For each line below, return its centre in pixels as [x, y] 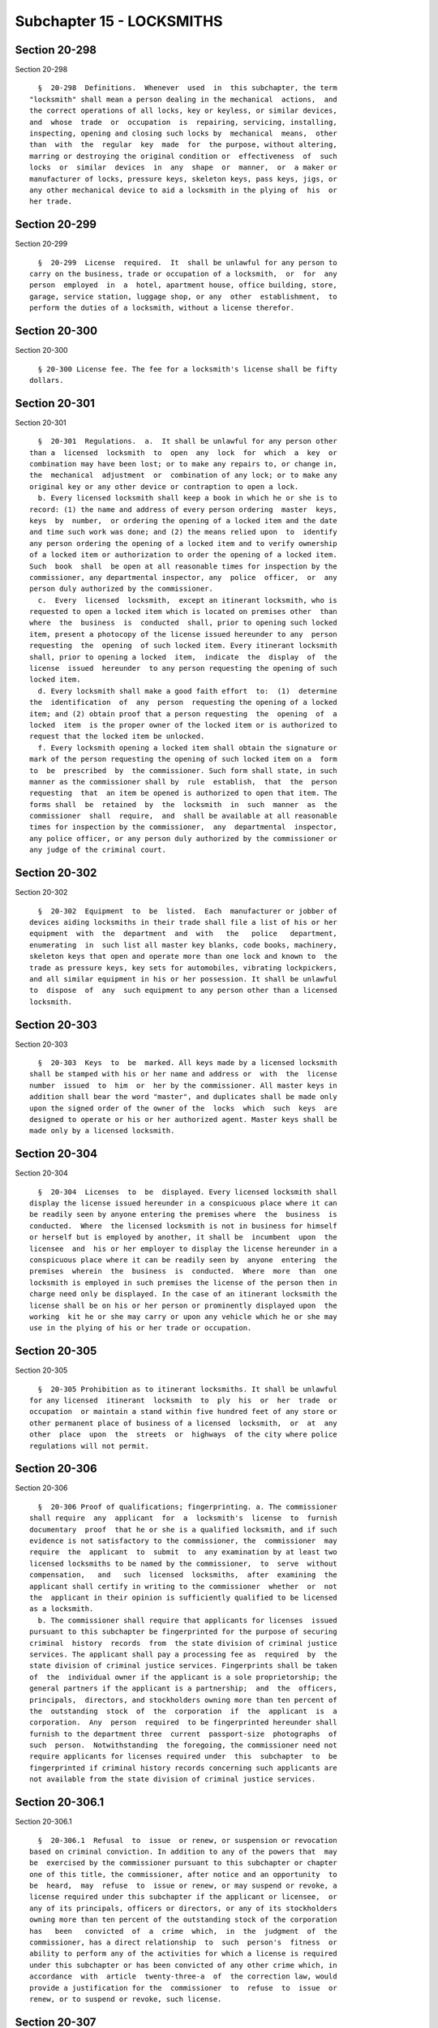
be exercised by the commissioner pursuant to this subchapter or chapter [183, 1863]
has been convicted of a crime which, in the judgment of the [183, 1931]
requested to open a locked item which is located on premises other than [183, 612]
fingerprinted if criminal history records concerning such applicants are [183, 1768]
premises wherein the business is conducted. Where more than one [183, 1271]
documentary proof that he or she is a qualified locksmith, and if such [183, 1530]
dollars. [47, 380]
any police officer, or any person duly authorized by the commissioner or [183, 838]
